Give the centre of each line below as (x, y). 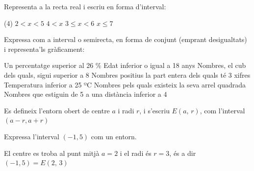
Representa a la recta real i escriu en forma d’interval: (85, 6)
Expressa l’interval (32, 136)
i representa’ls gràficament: (44, 49)
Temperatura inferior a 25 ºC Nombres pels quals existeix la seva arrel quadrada (125, 84)
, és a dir (183, 153)
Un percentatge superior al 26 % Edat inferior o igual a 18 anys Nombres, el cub (125, 65)
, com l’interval (222, 110)
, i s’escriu (154, 110)
